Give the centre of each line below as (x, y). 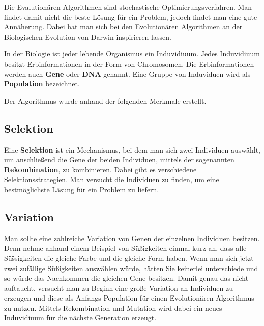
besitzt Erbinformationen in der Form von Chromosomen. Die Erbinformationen (129, 63)
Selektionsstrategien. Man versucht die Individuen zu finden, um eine (112, 179)
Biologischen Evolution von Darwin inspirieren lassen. (88, 36)
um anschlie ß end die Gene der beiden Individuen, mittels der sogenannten (119, 159)
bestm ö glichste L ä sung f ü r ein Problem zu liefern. (82, 189)
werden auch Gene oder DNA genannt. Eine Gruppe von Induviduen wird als (127, 73)
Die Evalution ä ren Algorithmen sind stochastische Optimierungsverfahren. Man (128, 7)
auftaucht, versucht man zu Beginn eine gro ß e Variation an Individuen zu (119, 288)
